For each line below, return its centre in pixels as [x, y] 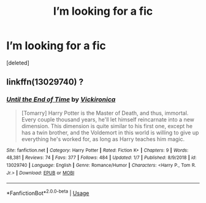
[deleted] [18, 63]
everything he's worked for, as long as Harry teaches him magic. [103, 139]
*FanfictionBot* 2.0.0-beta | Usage [48, 193]
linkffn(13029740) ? [45, 82]
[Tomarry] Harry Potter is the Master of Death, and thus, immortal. [105, 113]
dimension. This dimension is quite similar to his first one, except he [107, 126]
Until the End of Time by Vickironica [61, 99]
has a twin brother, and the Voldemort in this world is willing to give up [110, 132]
